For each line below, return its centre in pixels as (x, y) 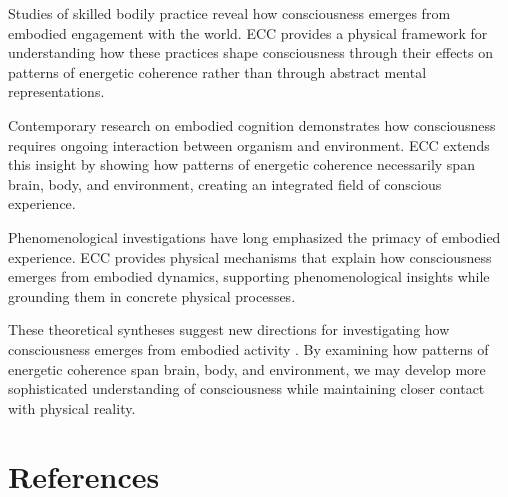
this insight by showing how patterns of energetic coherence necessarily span (241, 164)
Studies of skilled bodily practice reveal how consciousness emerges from (229, 13)
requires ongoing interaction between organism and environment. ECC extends (249, 144)
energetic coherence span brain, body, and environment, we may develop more (247, 368)
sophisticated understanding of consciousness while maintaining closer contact (246, 388)
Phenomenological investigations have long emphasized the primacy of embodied (254, 236)
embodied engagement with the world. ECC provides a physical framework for (248, 32)
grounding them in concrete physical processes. (152, 295)
